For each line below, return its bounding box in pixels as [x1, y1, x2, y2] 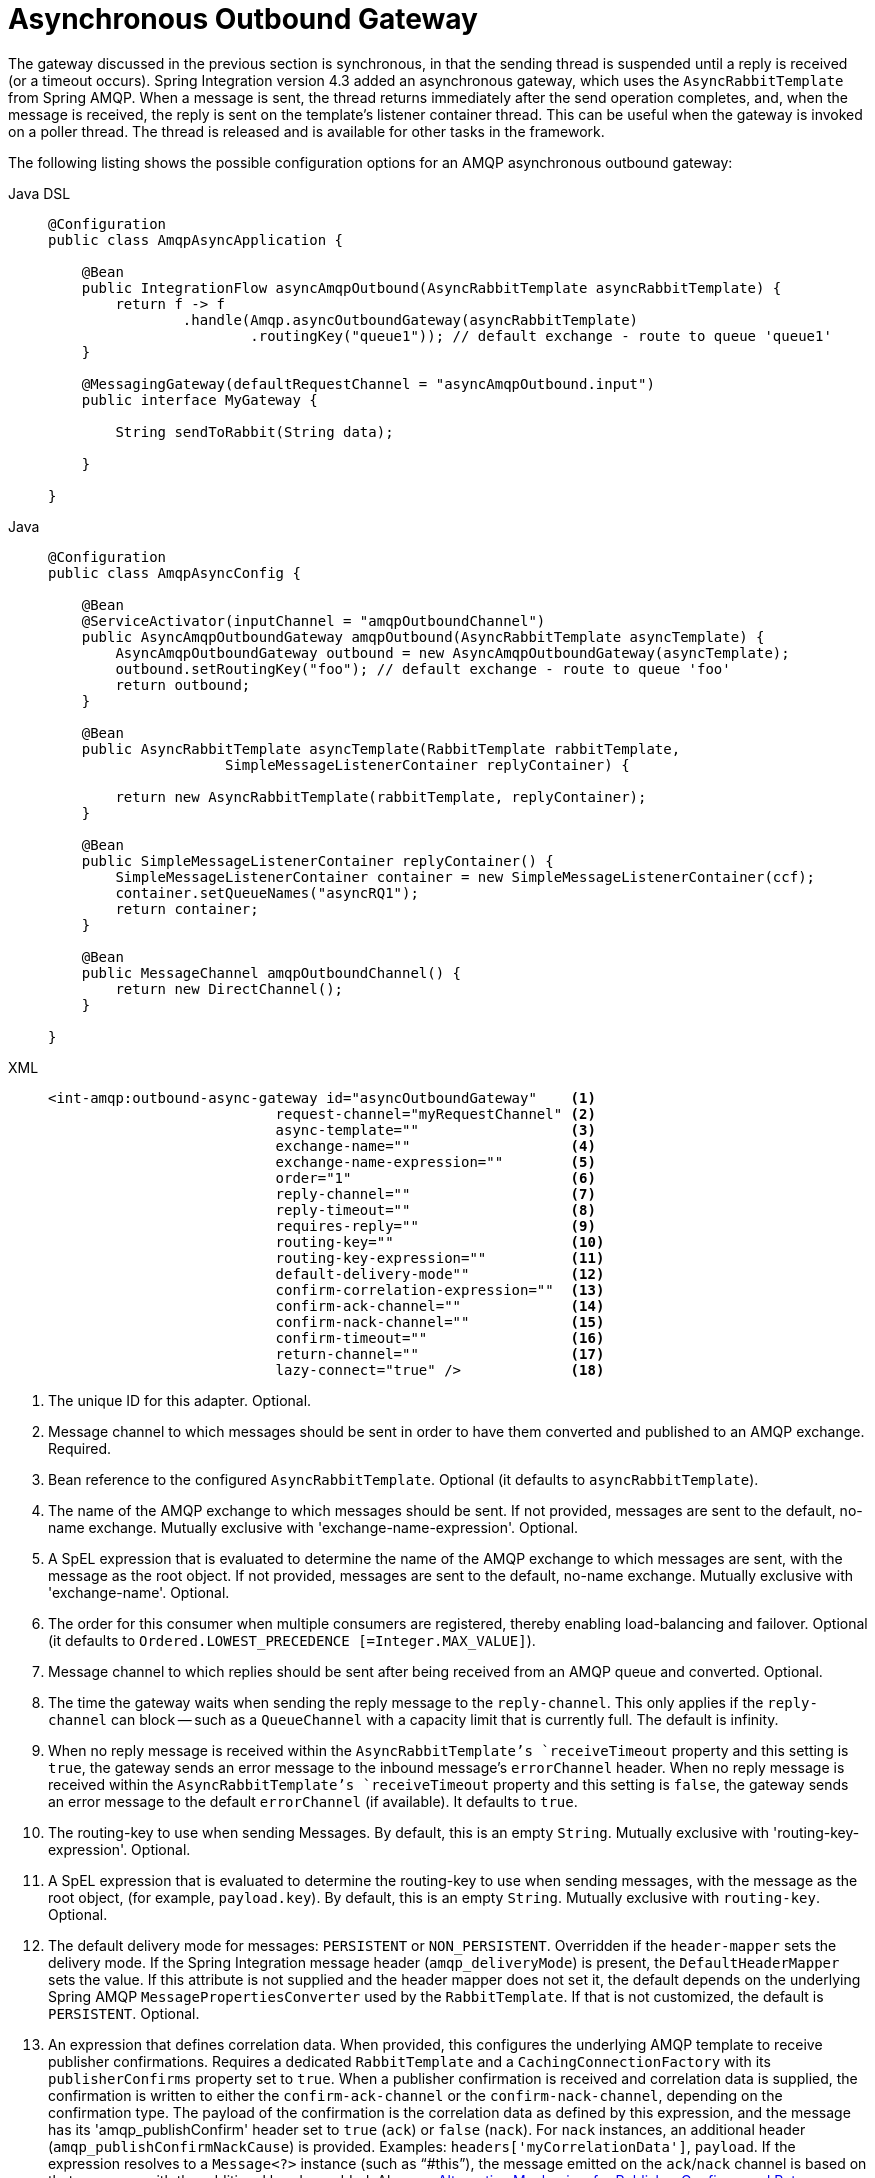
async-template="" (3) [275, 1121, 596, 1138]
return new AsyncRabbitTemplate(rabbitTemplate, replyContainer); [115, 788, 647, 805]
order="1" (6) [275, 1169, 596, 1186]
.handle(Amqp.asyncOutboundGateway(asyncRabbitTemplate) [182, 311, 639, 328]
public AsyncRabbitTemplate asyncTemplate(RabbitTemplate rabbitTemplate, [81, 740, 681, 757]
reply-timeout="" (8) [275, 1201, 596, 1218]
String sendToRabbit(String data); [115, 423, 394, 440]
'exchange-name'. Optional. [48, 1583, 230, 1601]
